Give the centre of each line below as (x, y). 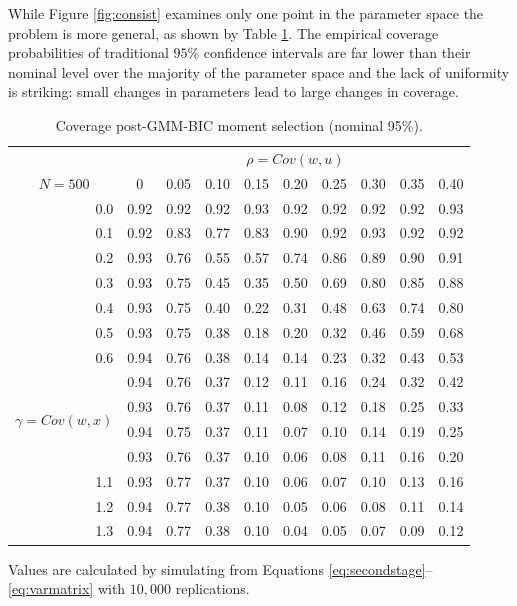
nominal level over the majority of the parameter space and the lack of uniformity (259, 71)
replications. (212, 588)
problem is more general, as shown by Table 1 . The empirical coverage (223, 32)
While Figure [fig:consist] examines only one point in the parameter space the (246, 13)
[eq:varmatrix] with (67, 588)
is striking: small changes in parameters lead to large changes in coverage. (233, 91)
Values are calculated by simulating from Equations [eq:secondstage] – (220, 568)
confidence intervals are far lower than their (337, 52)
